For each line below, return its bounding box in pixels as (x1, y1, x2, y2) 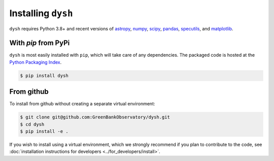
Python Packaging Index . (9, 59, 62, 65)
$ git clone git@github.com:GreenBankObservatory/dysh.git (20, 114, 170, 120)
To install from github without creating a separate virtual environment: (9, 101, 155, 107)
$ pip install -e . (20, 129, 68, 134)
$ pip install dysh (20, 72, 68, 78)
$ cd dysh (20, 122, 45, 127)
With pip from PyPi (9, 38, 70, 48)
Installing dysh (9, 8, 73, 19)
